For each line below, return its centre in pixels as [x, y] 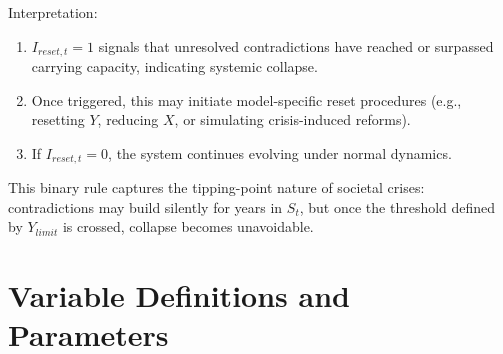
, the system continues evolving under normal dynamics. [280, 152]
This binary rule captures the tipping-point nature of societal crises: [216, 187]
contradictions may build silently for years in [145, 206]
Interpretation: [53, 12]
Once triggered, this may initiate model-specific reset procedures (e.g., [246, 99]
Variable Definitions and [179, 295]
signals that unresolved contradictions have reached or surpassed [296, 45]
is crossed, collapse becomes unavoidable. [188, 226]
